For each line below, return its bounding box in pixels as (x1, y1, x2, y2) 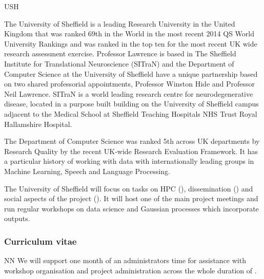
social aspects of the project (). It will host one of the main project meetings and (4, 193, 258, 204)
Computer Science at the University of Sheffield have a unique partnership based (4, 68, 258, 79)
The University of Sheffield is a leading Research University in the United (4, 18, 235, 29)
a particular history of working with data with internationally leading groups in (4, 156, 254, 166)
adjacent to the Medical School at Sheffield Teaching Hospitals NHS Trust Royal (4, 108, 257, 119)
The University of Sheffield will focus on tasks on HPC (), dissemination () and (4, 183, 253, 194)
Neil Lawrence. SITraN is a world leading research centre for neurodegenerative (4, 88, 253, 99)
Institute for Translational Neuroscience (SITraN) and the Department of (4, 58, 234, 69)
